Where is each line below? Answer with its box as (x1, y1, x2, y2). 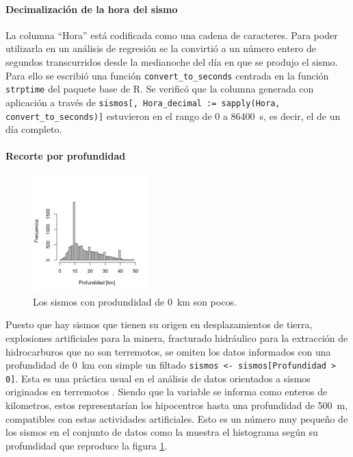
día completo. (5, 122, 62, 136)
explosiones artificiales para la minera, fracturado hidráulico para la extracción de (5, 330, 348, 345)
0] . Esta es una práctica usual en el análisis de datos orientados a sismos (5, 371, 311, 385)
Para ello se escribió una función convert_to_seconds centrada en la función (5, 68, 329, 82)
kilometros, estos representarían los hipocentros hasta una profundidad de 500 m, (5, 398, 348, 412)
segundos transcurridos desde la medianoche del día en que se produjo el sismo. (5, 54, 338, 69)
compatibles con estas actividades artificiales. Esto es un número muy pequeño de (5, 411, 348, 425)
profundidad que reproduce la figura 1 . (5, 438, 168, 452)
